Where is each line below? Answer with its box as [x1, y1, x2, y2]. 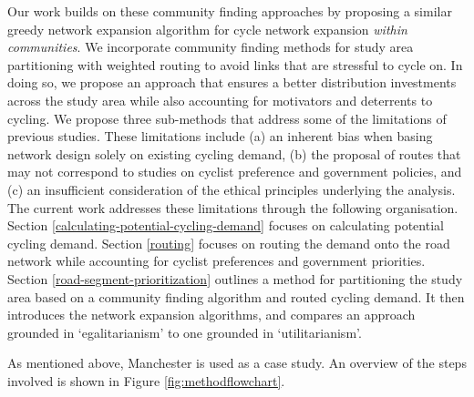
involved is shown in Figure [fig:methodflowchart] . [7, 371, 285, 390]
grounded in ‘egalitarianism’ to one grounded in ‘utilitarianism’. [7, 322, 362, 341]
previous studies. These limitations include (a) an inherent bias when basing [7, 127, 433, 146]
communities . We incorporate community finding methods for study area [7, 37, 414, 56]
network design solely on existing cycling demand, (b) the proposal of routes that [7, 144, 461, 163]
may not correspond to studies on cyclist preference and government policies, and [7, 162, 462, 181]
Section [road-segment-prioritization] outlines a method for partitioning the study [7, 269, 463, 288]
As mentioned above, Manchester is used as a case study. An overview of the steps [7, 353, 467, 372]
